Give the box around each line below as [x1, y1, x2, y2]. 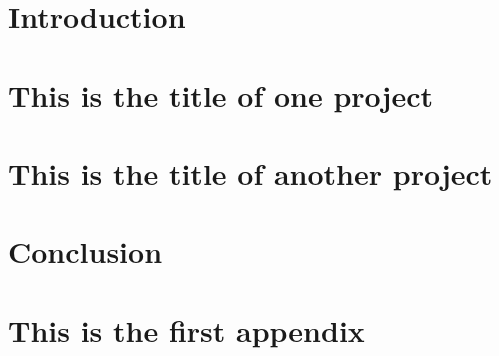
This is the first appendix [8, 309, 365, 350]
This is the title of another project [8, 152, 493, 193]
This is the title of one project [8, 74, 433, 115]
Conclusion [8, 231, 163, 272]
